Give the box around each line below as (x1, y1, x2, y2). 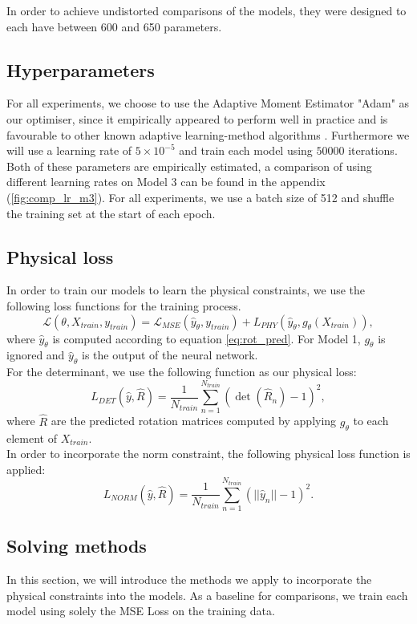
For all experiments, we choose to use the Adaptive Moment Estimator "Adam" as (6, 95, 410, 111)
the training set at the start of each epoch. (6, 205, 216, 221)
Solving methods (6, 533, 147, 558)
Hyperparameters (6, 57, 155, 82)
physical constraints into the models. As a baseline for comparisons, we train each (6, 586, 408, 603)
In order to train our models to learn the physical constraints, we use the (6, 282, 366, 298)
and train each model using (179, 142, 313, 159)
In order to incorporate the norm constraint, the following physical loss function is (6, 445, 411, 462)
